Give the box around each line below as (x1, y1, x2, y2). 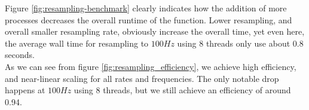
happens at (5, 84, 45, 96)
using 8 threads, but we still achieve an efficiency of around (74, 84, 291, 96)
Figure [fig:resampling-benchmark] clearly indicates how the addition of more (5, 2, 287, 14)
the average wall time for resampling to (5, 36, 149, 49)
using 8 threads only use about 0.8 (177, 36, 304, 49)
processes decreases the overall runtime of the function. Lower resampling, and (5, 13, 292, 26)
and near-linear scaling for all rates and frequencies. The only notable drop (5, 72, 279, 84)
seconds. (5, 48, 35, 61)
